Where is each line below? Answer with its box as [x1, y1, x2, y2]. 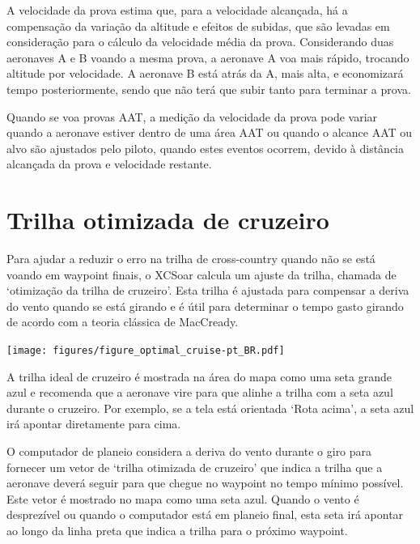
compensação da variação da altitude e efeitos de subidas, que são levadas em [6, 17, 390, 34]
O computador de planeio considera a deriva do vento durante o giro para [6, 443, 372, 460]
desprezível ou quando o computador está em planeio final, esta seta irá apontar [6, 506, 404, 523]
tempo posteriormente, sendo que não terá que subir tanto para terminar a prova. [6, 80, 411, 97]
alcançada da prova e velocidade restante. [6, 155, 212, 172]
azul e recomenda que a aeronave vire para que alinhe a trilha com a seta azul [6, 384, 393, 401]
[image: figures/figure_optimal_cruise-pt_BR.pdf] [6, 345, 285, 357]
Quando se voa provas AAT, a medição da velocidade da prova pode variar [6, 108, 378, 125]
